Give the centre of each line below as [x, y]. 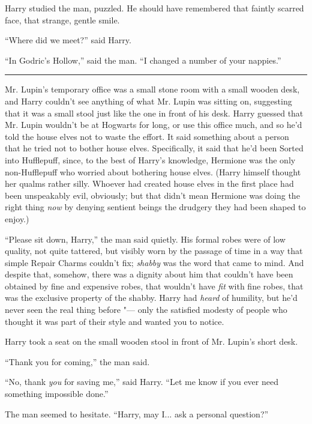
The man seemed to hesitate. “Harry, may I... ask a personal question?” [137, 413]
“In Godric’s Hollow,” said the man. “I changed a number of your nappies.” [143, 60]
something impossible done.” [57, 394]
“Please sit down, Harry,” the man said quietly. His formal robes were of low [145, 239]
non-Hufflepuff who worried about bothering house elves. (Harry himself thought [153, 171]
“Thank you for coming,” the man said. [77, 361]
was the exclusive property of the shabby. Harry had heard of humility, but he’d [151, 298]
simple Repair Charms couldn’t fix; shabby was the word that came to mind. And [154, 262]
